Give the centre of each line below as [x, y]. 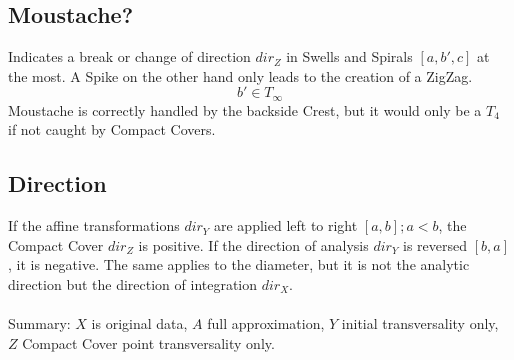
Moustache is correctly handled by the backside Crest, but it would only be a [245, 109]
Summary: [39, 323]
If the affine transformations [94, 225]
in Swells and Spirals [349, 56]
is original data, [139, 323]
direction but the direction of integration [133, 284]
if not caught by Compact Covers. [112, 129]
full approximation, [266, 323]
